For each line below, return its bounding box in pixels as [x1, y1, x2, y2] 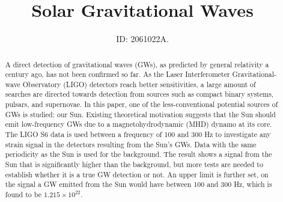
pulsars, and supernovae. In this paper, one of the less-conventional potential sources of [5, 99, 278, 109]
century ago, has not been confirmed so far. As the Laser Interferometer [5, 69, 230, 79]
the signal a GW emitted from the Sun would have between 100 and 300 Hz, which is [5, 179, 272, 189]
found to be [5, 189, 41, 200]
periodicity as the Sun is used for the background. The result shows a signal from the [5, 149, 272, 159]
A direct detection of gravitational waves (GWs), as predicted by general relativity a [5, 59, 269, 69]
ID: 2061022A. [116, 32, 169, 45]
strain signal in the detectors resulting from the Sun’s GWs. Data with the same [5, 139, 257, 149]
